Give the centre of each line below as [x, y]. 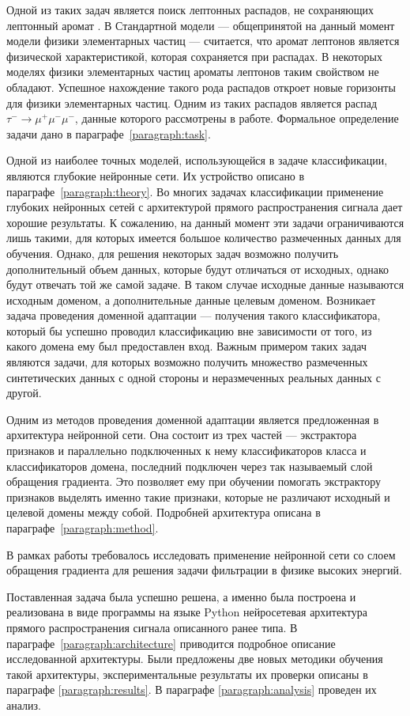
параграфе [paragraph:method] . [83, 528]
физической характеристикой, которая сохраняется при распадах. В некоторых [194, 56]
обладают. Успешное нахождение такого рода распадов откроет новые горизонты [201, 87]
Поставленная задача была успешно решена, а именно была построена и [181, 596]
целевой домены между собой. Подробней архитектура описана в [164, 512]
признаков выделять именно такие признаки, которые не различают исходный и [198, 496]
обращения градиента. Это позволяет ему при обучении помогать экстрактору [194, 481]
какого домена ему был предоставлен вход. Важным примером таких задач [186, 346]
